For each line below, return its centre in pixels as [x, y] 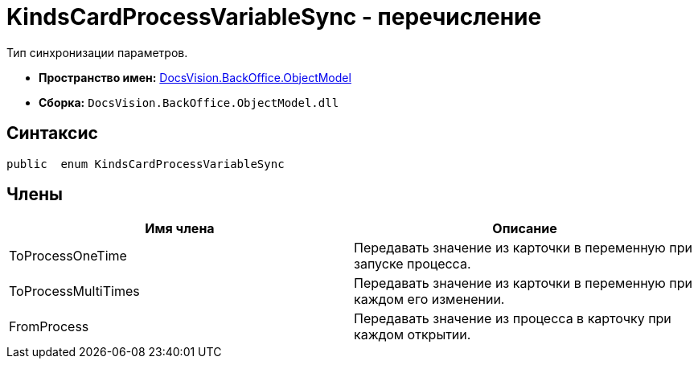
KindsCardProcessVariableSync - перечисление [274, 17]
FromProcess [49, 327]
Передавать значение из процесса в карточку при [513, 319]
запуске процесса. [413, 264]
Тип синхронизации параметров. [97, 52]
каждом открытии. [413, 335]
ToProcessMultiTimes [74, 291]
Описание [525, 229]
